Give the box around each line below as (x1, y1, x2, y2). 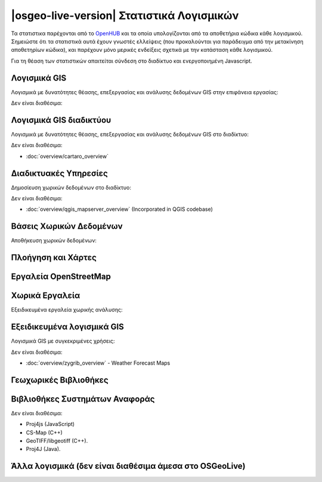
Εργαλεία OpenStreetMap (11, 272, 112, 282)
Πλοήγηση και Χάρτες (11, 253, 97, 263)
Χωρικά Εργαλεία (11, 291, 80, 301)
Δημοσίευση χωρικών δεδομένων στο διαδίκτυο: (11, 184, 131, 191)
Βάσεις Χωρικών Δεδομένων (11, 221, 123, 232)
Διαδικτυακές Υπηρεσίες (11, 168, 109, 178)
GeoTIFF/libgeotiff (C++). (26, 437, 88, 444)
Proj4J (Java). (26, 446, 61, 453)
